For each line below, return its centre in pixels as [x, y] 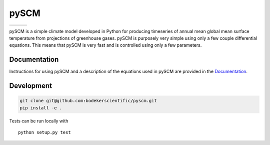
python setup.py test [44, 132]
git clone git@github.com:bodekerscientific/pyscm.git [88, 101]
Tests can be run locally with [39, 121]
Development [31, 86]
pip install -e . [41, 108]
